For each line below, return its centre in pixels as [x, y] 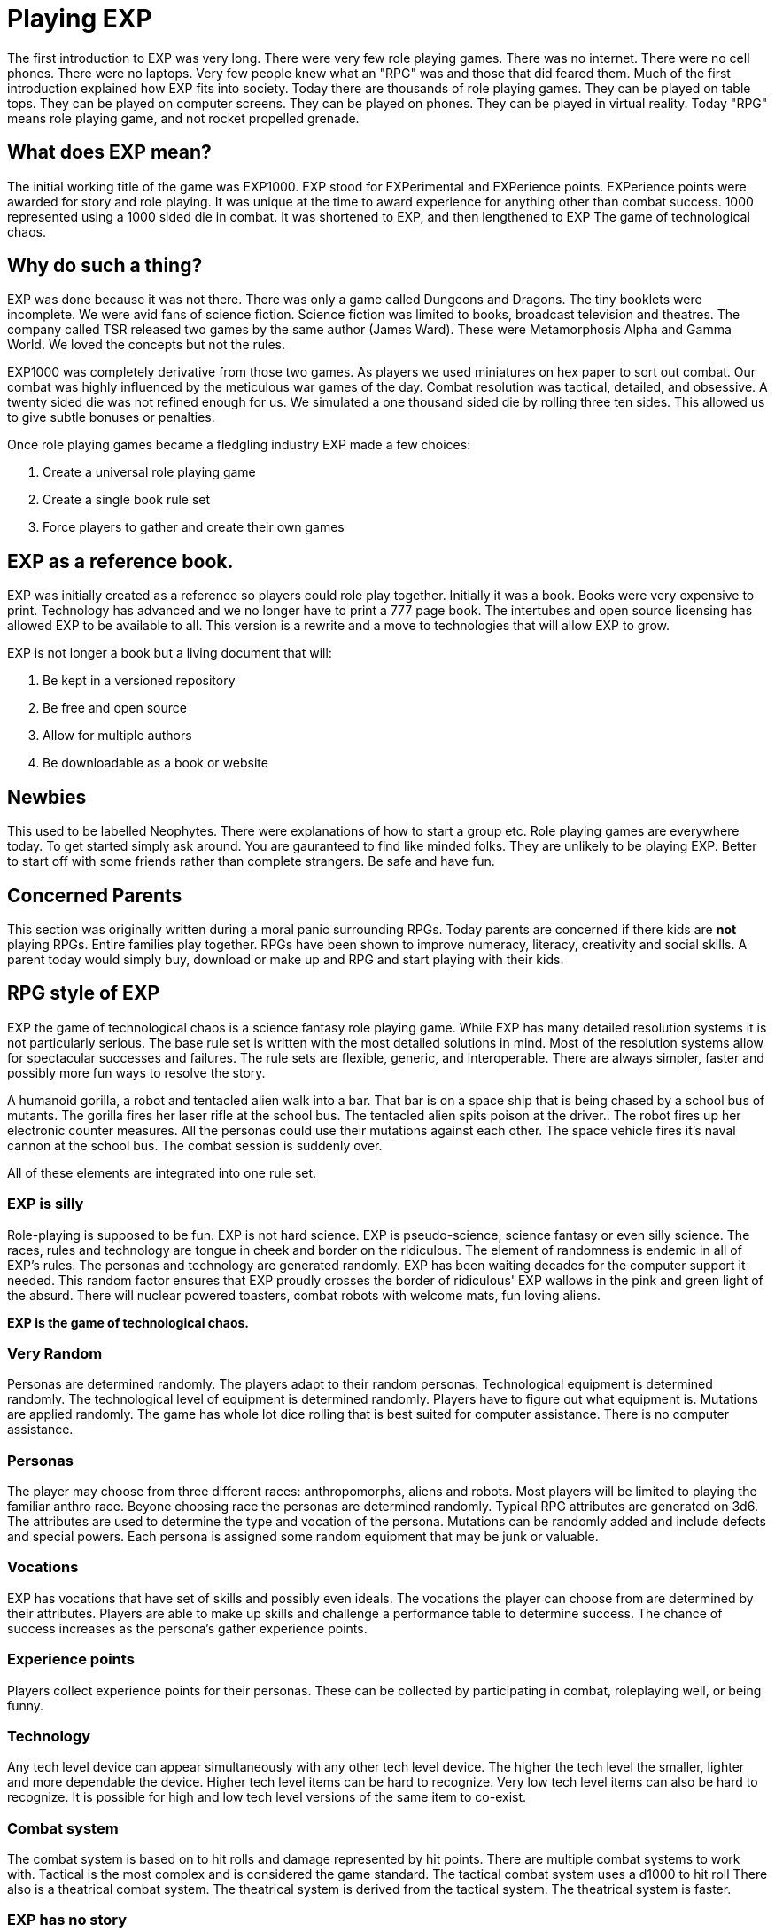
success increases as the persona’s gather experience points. [187, 1628]
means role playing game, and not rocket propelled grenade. [183, 118]
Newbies [47, 797]
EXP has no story [67, 1920]
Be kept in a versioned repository [139, 681]
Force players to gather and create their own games [194, 527]
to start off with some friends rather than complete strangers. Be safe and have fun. [251, 861]
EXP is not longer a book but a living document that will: [170, 653]
